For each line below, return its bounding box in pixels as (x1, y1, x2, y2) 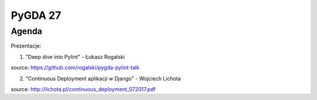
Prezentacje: (11, 42, 41, 49)
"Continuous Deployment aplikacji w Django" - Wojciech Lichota (25, 75, 181, 82)
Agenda (11, 26, 42, 36)
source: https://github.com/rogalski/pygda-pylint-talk (11, 64, 140, 71)
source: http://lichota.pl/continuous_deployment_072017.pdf (11, 85, 156, 92)
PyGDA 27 (11, 9, 62, 22)
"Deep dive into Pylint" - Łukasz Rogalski (25, 53, 125, 60)
